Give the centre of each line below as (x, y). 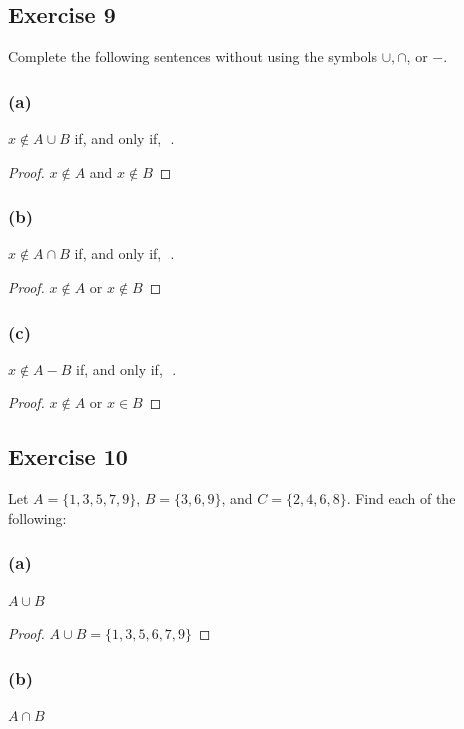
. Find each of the (401, 498)
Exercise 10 (68, 456)
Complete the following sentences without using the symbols (193, 56)
